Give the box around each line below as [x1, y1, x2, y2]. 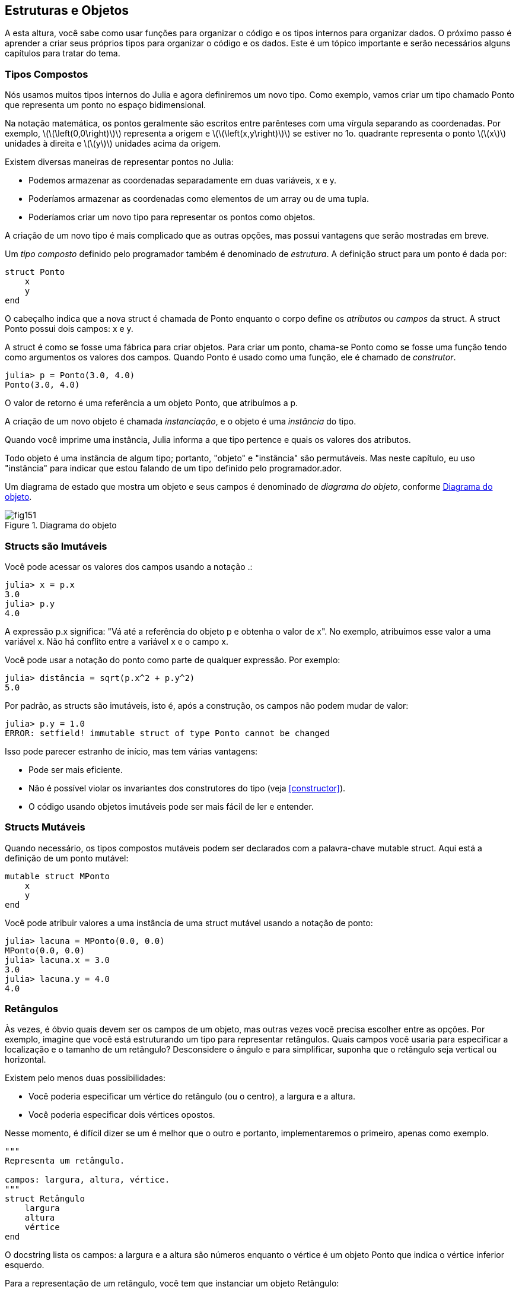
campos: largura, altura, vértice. [5, 1175, 170, 1185]
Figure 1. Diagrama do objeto [5, 520, 117, 531]
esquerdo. [5, 1260, 44, 1270]
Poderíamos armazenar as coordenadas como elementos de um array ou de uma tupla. [28, 194, 369, 204]
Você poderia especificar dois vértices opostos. [28, 1110, 215, 1120]
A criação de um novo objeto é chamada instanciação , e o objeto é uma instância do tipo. [5, 416, 356, 427]
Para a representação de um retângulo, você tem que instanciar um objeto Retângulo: [5, 1278, 339, 1289]
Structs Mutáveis [5, 821, 85, 834]
